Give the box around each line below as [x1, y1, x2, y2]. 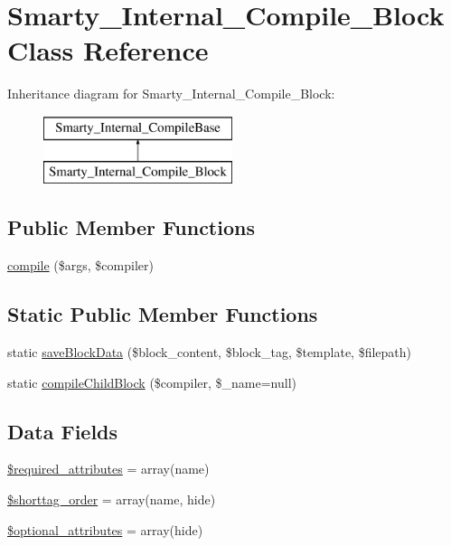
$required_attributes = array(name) [7, 459, 210, 478]
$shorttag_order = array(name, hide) [7, 490, 216, 509]
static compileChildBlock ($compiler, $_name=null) [7, 372, 297, 391]
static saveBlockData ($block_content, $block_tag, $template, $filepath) [7, 343, 411, 362]
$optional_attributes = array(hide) [7, 520, 203, 539]
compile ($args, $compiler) [7, 256, 154, 275]
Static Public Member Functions [7, 300, 318, 328]
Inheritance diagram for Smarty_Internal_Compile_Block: [7, 84, 335, 103]
